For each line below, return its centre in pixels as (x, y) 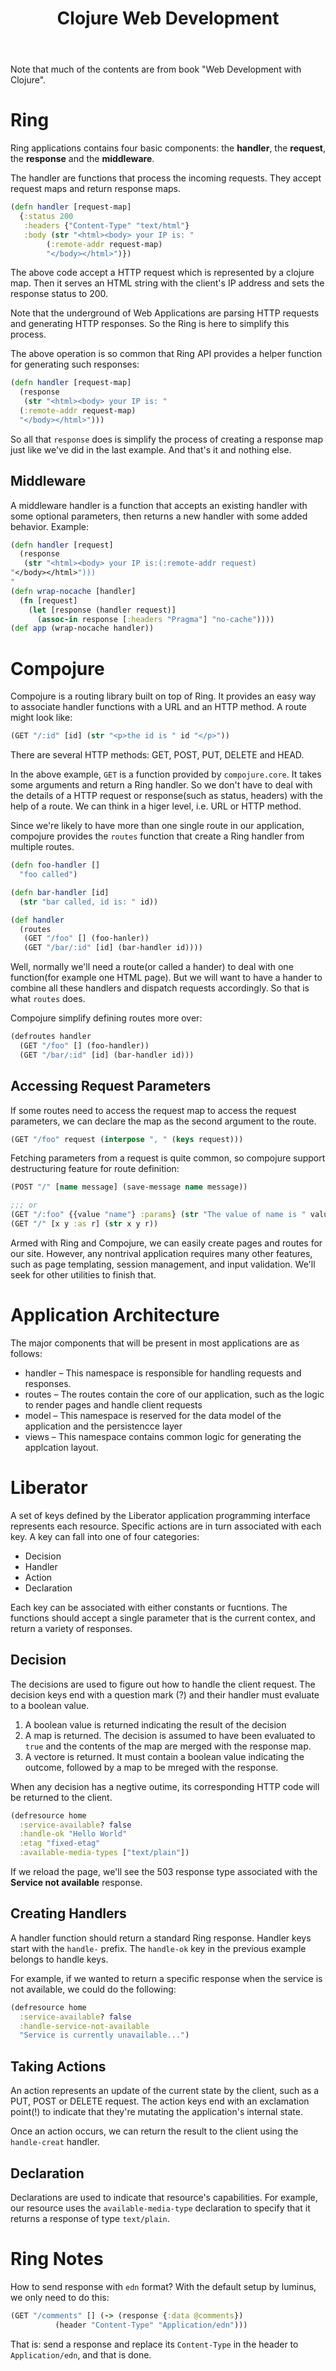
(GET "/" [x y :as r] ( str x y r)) (84, 1224)
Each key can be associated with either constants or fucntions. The (149, 1607)
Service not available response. (76, 1882)
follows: (26, 1353)
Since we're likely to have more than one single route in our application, (157, 826)
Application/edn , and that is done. (81, 2354)
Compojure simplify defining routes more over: (106, 1018)
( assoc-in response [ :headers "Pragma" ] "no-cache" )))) (155, 619)
